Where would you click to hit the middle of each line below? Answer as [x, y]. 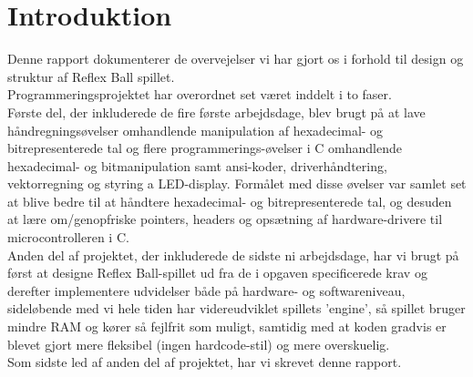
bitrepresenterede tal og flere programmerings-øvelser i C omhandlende [205, 148]
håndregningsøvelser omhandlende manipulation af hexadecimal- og [195, 130]
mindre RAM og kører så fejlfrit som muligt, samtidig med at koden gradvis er [227, 326]
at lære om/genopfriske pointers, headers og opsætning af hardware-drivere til [225, 219]
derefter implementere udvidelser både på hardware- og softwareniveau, [206, 290]
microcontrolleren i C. [68, 237]
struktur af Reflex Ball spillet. [91, 76]
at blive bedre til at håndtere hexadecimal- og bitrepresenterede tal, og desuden [230, 201]
